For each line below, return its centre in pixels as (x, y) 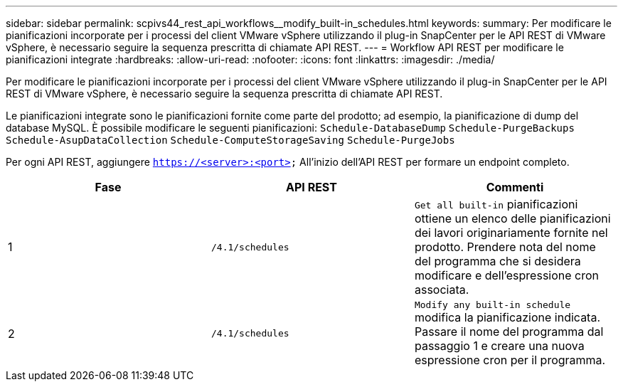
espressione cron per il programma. (510, 360)
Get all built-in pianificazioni (496, 204)
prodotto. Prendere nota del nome (505, 247)
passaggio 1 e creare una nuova (499, 346)
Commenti (515, 187)
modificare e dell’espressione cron (507, 275)
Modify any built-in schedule (492, 305)
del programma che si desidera (497, 261)
